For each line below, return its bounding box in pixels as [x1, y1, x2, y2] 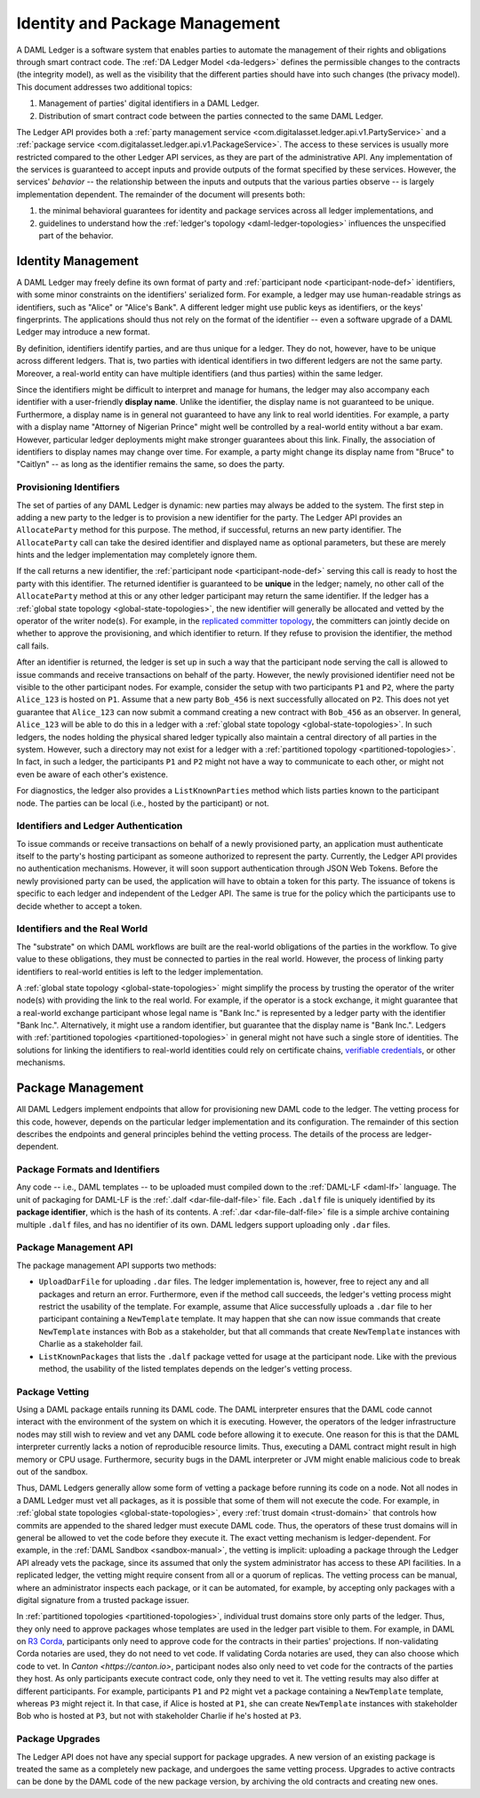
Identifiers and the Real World [16, 923, 148, 935]
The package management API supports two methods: [16, 1260, 217, 1270]
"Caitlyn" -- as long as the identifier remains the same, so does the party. [16, 459, 284, 470]
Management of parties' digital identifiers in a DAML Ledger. [38, 98, 260, 109]
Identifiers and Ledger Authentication [16, 819, 183, 832]
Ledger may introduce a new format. [16, 327, 150, 337]
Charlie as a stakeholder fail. [38, 1339, 143, 1350]
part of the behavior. [38, 230, 114, 241]
